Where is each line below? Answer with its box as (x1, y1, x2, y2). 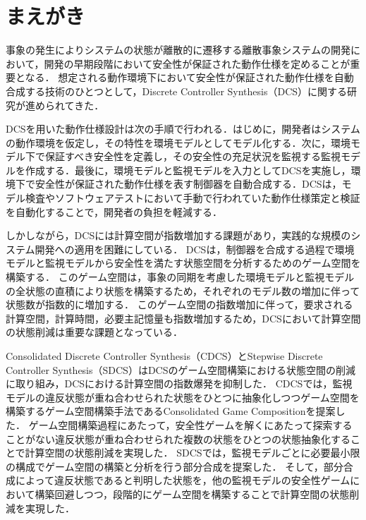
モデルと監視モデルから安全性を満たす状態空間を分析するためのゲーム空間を (6, 255, 361, 270)
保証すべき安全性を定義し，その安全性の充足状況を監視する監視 (44, 149, 341, 164)
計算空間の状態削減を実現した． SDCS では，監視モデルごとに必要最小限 (25, 445, 360, 460)
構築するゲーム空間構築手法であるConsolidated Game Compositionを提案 (6, 404, 336, 418)
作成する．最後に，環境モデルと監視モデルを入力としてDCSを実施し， (25, 162, 351, 177)
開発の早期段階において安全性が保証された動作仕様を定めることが (44, 56, 350, 71)
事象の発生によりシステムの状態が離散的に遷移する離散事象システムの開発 (6, 42, 350, 57)
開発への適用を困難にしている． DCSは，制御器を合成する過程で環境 (35, 241, 355, 256)
